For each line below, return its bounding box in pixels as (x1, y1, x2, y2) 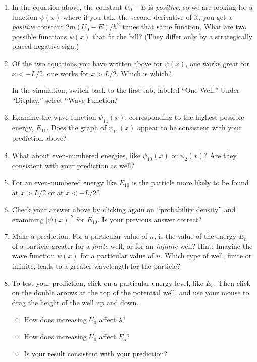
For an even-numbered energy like (12, 177, 117, 187)
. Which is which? (116, 68, 172, 78)
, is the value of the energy (154, 231, 237, 241)
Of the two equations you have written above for (12, 58, 163, 68)
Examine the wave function (12, 112, 96, 122)
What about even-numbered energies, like (12, 149, 140, 160)
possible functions (12, 31, 67, 41)
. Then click (214, 277, 250, 288)
